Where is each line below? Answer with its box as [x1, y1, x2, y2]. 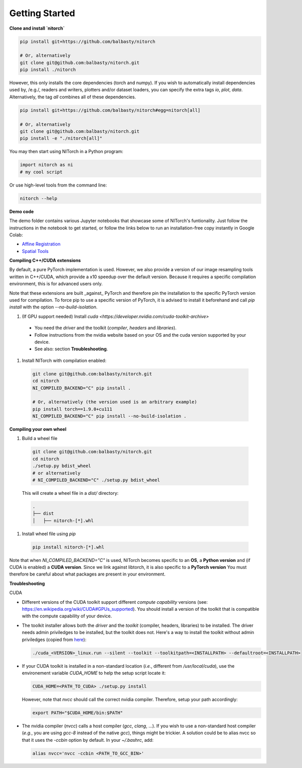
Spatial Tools [22, 248, 49, 254]
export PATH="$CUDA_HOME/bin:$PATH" [32, 710, 123, 716]
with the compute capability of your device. [22, 613, 112, 619]
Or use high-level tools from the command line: [9, 182, 107, 188]
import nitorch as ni [20, 162, 73, 168]
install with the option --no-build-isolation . [9, 304, 98, 310]
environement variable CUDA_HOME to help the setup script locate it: [22, 670, 166, 676]
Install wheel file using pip [22, 531, 76, 537]
